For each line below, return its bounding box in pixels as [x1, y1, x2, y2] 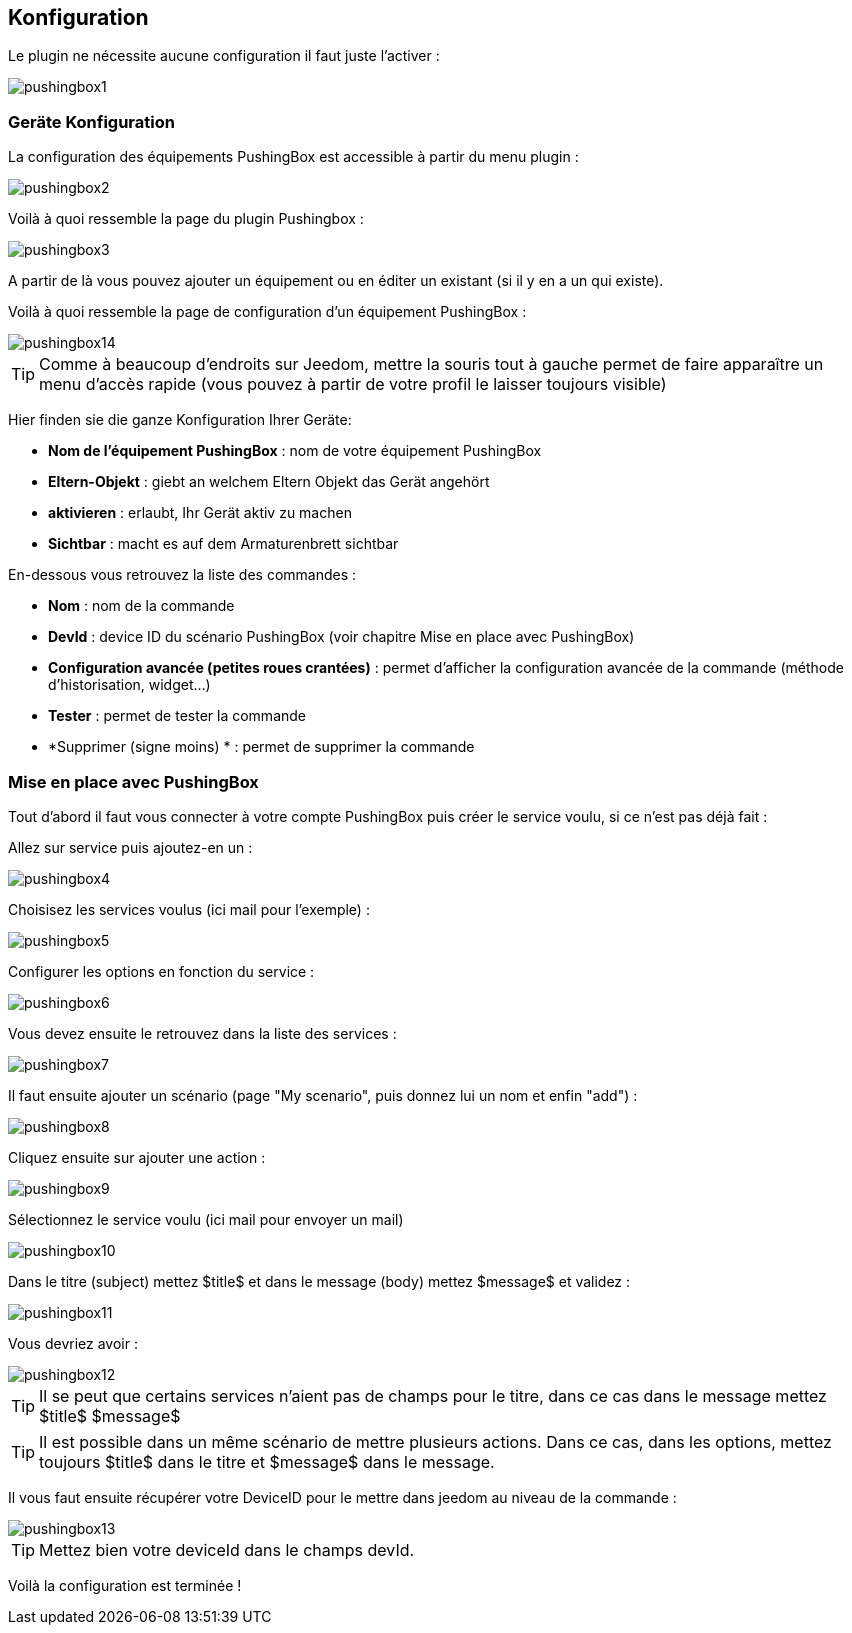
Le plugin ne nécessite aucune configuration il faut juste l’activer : [8, 47, 440, 65]
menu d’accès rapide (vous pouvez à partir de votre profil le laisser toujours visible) [39, 374, 667, 395]
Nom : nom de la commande [48, 597, 235, 615]
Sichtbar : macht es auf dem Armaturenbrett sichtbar [48, 535, 399, 553]
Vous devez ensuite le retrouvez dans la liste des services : [8, 1024, 397, 1042]
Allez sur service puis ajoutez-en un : [8, 838, 253, 856]
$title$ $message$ [39, 1405, 181, 1426]
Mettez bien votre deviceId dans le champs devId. [39, 1539, 415, 1560]
